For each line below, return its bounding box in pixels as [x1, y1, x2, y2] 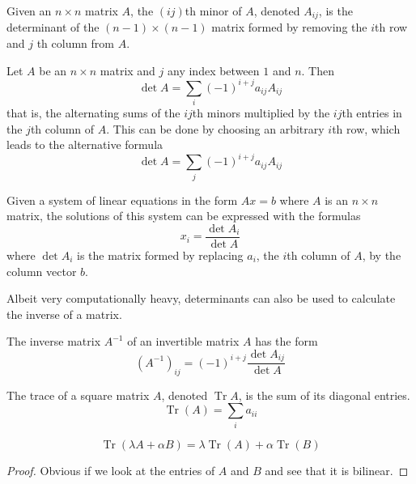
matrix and [100, 62, 155, 79]
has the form [255, 333, 318, 350]
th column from [36, 35, 115, 52]
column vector [6, 262, 77, 279]
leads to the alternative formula [6, 136, 163, 153]
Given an [6, 2, 52, 19]
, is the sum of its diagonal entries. [238, 386, 410, 403]
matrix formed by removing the [211, 19, 367, 36]
